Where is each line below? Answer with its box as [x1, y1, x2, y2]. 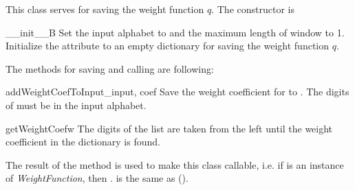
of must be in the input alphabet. [6, 97, 147, 112]
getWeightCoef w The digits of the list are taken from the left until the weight [6, 121, 333, 135]
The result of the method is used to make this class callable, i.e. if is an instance [6, 157, 344, 171]
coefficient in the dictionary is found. [6, 134, 160, 149]
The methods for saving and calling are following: [6, 61, 214, 75]
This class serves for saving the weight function [6, 2, 204, 16]
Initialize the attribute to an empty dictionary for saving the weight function [6, 38, 330, 53]
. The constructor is [211, 2, 294, 16]
